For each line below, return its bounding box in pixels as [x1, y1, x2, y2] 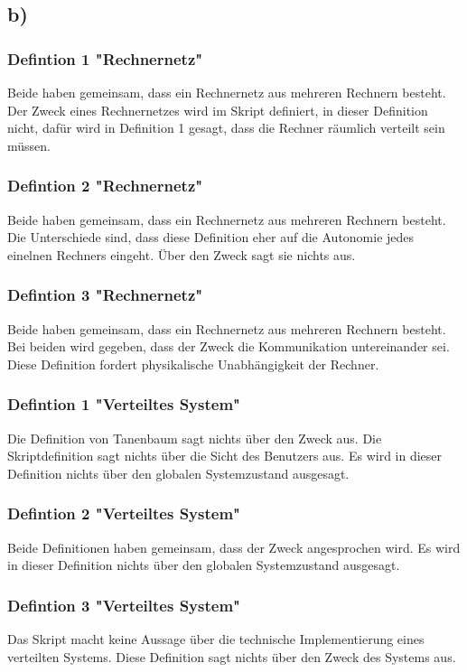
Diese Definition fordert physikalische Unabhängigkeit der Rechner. [7, 354, 379, 373]
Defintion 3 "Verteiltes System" [7, 593, 240, 616]
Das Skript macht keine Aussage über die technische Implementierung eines [7, 630, 425, 648]
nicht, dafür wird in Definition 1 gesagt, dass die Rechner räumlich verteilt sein [7, 118, 445, 137]
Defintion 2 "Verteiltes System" [7, 502, 240, 525]
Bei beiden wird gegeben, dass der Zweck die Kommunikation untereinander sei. [7, 337, 450, 356]
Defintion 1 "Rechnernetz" [7, 47, 203, 70]
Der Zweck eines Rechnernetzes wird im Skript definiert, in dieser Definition [7, 100, 428, 119]
